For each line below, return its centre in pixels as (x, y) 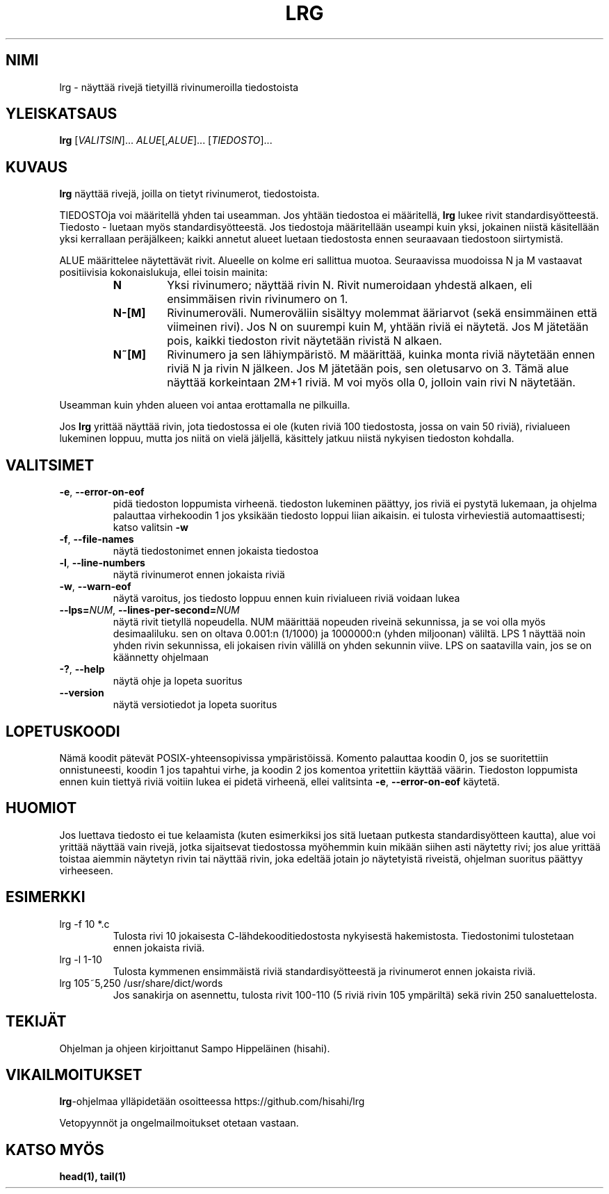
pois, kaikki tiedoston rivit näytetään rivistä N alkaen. (304, 341)
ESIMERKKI (46, 897)
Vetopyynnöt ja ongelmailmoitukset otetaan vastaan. (179, 1123)
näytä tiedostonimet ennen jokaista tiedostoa (216, 551)
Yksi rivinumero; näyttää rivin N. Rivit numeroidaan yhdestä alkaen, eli (350, 285)
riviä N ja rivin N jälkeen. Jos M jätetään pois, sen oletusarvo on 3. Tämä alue (368, 369)
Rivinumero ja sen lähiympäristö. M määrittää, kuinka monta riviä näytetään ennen (381, 355)
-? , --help (82, 669)
